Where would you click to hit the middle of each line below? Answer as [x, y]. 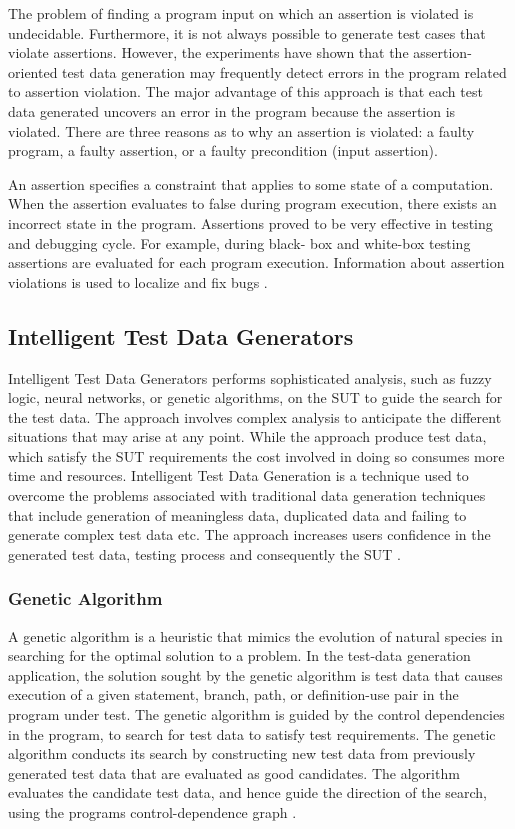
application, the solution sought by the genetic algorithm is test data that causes [255, 674]
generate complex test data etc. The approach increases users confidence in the [249, 534]
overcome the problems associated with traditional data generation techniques [247, 495]
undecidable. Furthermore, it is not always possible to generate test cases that [247, 32]
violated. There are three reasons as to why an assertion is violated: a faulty [241, 130]
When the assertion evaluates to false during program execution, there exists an [252, 203]
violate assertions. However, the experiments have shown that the [208, 52]
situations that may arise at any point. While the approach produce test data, [247, 436]
